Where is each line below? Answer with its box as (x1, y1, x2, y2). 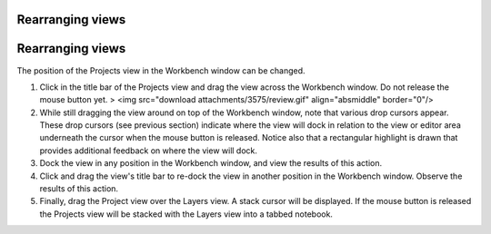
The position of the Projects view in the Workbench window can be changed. (16, 64, 306, 76)
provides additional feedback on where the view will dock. (39, 145, 258, 156)
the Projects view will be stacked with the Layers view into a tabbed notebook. (39, 209, 334, 219)
